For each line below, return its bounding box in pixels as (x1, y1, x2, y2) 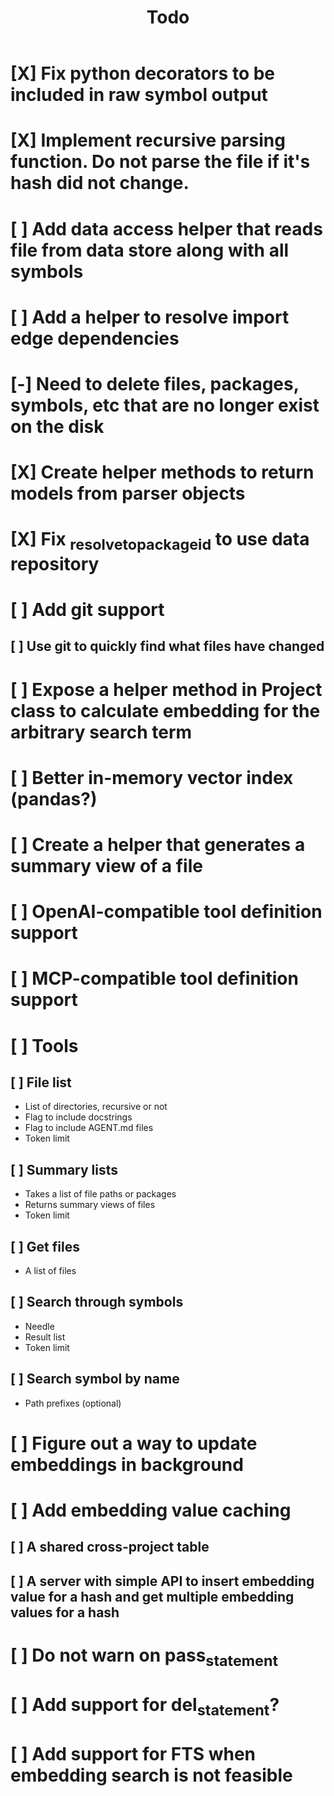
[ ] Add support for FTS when (10, 1742, 257, 1765)
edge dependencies (10, 327, 180, 350)
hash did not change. (10, 172, 190, 195)
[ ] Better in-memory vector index (10, 766, 294, 789)
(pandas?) (10, 787, 98, 810)
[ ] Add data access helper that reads (10, 217, 323, 240)
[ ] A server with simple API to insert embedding (10, 1572, 315, 1590)
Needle (24, 1320, 55, 1332)
